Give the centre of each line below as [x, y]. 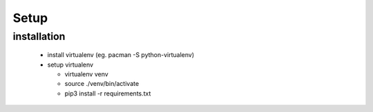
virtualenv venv [86, 74]
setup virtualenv [70, 65]
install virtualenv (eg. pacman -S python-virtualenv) [121, 55]
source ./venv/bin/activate [102, 84]
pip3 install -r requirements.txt [108, 93]
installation [39, 36]
